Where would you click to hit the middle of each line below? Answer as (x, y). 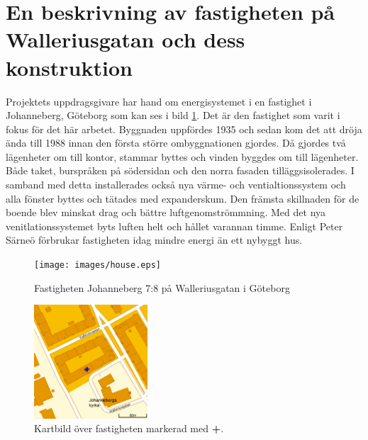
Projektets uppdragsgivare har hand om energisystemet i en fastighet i (159, 101)
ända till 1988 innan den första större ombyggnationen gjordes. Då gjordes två (176, 143)
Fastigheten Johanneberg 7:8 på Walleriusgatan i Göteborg (162, 287)
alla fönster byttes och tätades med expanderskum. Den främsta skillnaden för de (183, 198)
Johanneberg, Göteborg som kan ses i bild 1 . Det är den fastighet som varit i (173, 115)
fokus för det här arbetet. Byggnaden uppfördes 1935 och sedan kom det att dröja (184, 129)
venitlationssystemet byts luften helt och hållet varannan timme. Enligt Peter (174, 226)
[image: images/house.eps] (97, 265)
